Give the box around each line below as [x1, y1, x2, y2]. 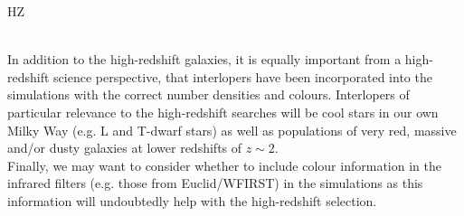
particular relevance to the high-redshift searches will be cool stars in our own [7, 102, 439, 121]
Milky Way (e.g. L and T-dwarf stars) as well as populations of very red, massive [7, 120, 457, 139]
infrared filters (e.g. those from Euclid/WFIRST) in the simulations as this [7, 174, 423, 193]
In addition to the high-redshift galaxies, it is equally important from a [7, 50, 402, 69]
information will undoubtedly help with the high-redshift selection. [7, 191, 377, 210]
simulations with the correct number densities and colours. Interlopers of [7, 85, 410, 104]
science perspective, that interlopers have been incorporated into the [53, 67, 432, 86]
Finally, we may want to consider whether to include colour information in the [7, 155, 441, 174]
